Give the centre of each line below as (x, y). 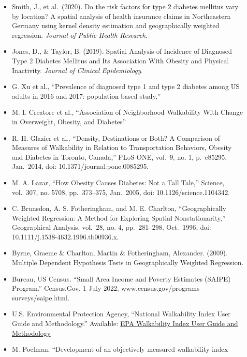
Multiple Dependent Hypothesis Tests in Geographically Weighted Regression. (128, 262)
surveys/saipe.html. (41, 297)
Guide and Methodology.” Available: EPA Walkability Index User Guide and (125, 323)
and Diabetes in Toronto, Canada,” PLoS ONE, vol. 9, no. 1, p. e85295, (119, 156)
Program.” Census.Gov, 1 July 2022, (65, 288)
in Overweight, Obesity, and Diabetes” (69, 121)
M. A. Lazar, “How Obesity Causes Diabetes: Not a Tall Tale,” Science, (118, 182)
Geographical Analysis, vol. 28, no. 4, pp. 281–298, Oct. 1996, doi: (111, 227)
